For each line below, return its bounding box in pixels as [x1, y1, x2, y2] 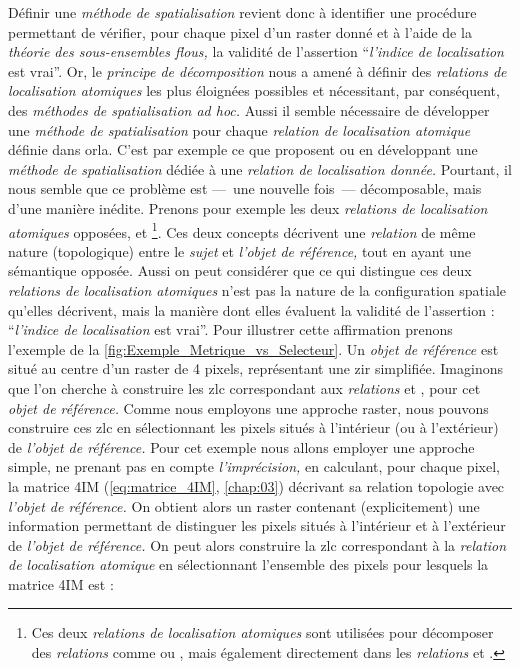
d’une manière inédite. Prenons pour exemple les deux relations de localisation [8, 197, 488, 218]
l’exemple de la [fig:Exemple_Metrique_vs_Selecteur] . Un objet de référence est [8, 338, 499, 359]
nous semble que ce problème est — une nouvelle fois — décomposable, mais [8, 178, 482, 199]
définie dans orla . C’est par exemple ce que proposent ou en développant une [8, 139, 478, 160]
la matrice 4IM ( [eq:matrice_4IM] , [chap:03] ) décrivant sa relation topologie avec [8, 475, 505, 496]
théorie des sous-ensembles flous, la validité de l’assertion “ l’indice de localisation [8, 41, 504, 62]
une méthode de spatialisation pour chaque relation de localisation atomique [8, 119, 471, 140]
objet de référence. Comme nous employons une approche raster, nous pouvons [8, 397, 489, 418]
